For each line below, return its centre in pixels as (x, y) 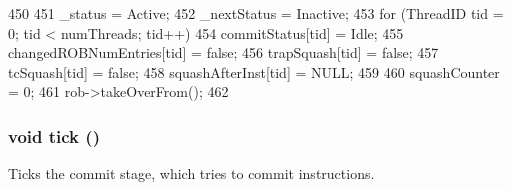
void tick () (54, 135)
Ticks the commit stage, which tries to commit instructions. (191, 173)
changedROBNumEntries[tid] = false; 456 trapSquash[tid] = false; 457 (223, 52)
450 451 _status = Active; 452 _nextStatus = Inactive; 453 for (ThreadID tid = (256, 13)
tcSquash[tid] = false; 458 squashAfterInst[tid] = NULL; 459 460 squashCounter (254, 71)
